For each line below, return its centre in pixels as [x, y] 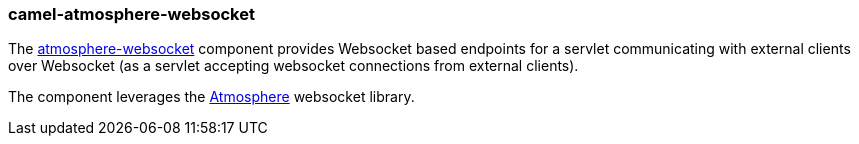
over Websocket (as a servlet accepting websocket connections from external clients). [293, 66]
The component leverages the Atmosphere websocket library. [211, 97]
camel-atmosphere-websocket [131, 14]
